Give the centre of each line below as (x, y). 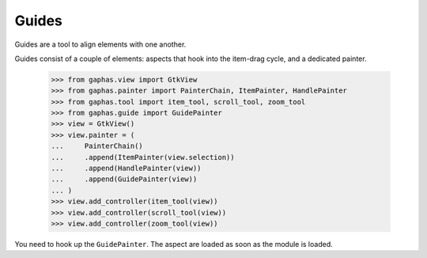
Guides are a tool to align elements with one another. (100, 44)
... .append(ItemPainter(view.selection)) (143, 157)
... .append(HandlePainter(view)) (126, 169)
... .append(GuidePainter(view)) (124, 179)
